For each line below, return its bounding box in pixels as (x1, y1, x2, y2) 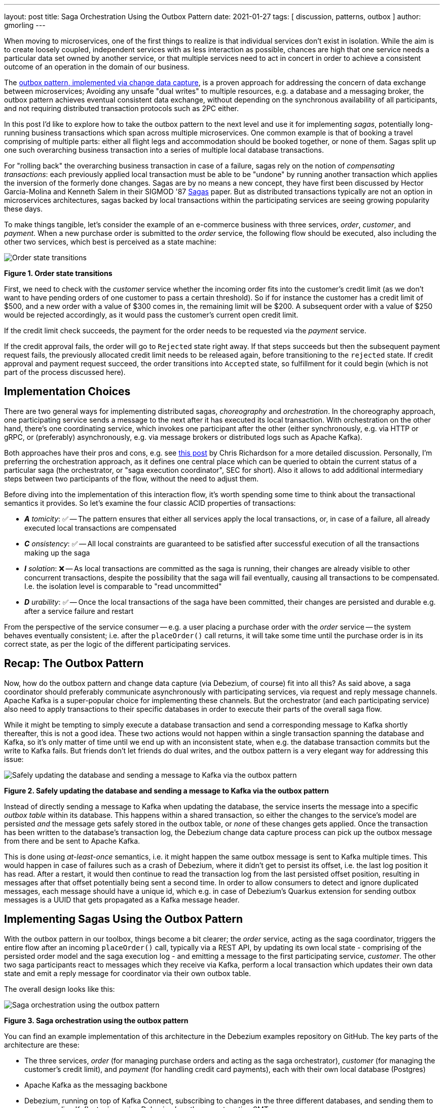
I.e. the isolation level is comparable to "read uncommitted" (24, 581, 222, 591)
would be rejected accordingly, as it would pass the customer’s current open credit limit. (4, 310, 299, 319)
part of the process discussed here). (4, 368, 126, 376)
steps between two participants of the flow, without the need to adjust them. (4, 474, 259, 483)
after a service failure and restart (24, 606, 134, 615)
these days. (4, 204, 43, 213)
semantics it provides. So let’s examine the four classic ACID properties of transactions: (4, 498, 296, 507)
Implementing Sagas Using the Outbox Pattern (4, 913, 243, 926)
